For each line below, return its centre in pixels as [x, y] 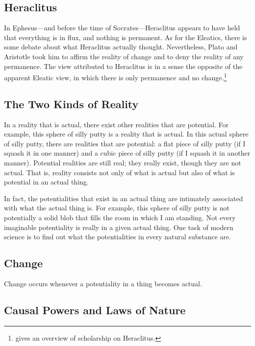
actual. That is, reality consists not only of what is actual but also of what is [119, 172]
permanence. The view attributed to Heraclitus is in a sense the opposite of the [123, 66]
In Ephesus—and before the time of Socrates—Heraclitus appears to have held [122, 28]
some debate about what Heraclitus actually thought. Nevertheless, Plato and [121, 47]
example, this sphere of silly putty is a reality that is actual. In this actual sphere [126, 134]
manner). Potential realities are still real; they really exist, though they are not [123, 162]
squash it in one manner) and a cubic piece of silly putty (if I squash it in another [127, 153]
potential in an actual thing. [46, 182]
